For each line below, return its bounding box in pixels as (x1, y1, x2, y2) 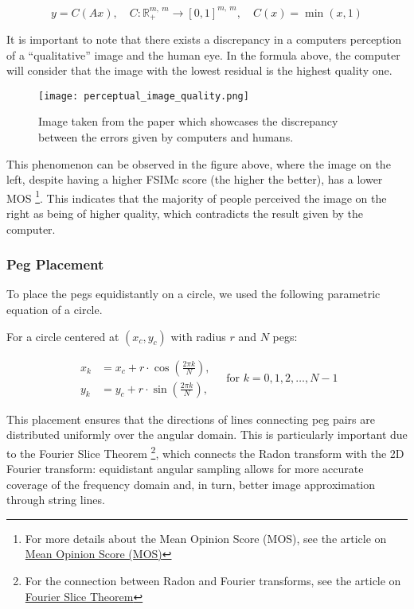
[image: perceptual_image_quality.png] (38, 90, 249, 102)
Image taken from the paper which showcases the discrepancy (38, 113, 338, 130)
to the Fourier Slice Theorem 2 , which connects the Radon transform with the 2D (6, 442, 404, 461)
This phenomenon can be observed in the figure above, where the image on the (6, 155, 391, 172)
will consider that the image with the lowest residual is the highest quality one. (6, 62, 393, 79)
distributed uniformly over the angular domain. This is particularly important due (6, 426, 408, 443)
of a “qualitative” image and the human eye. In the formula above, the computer (6, 46, 400, 63)
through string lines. (6, 491, 105, 508)
